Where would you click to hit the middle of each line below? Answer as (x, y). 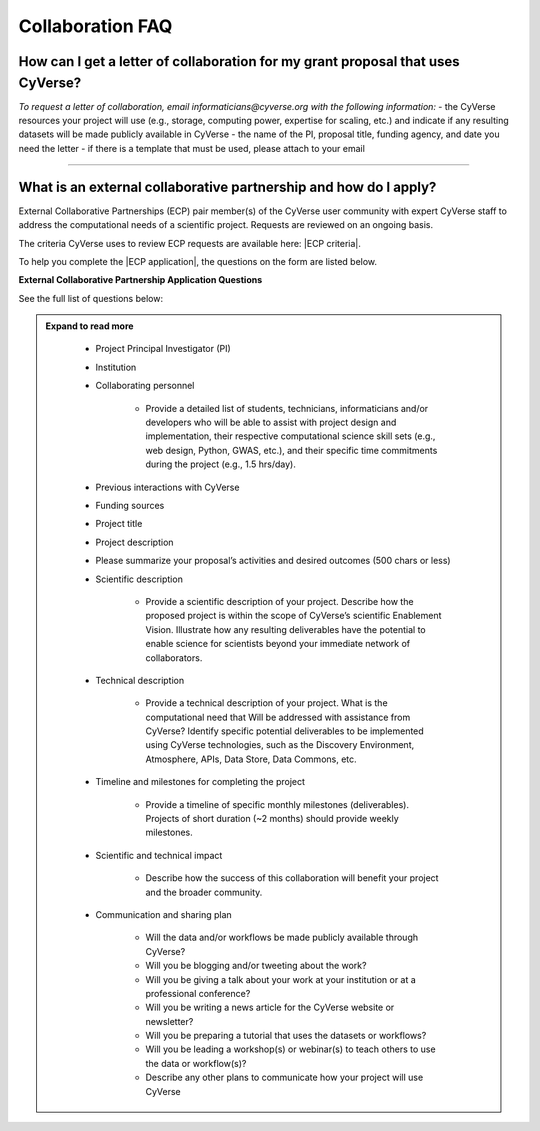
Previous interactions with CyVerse (167, 487)
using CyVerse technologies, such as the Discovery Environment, (280, 745)
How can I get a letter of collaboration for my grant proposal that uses (239, 61)
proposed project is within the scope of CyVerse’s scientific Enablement (293, 616)
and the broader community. (204, 892)
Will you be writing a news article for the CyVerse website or (270, 1007)
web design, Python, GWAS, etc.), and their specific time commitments (291, 450)
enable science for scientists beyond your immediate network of (278, 644)
